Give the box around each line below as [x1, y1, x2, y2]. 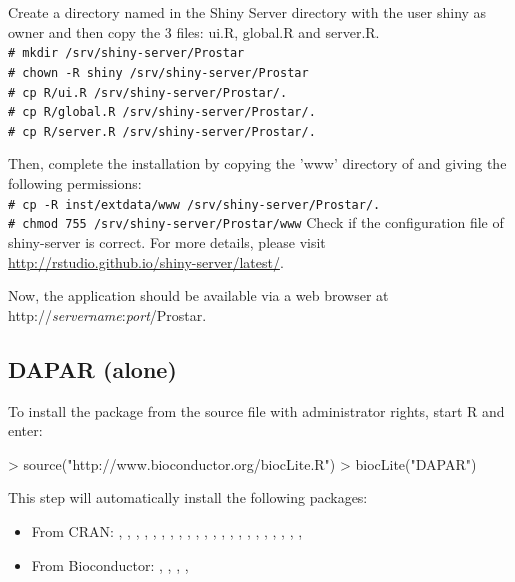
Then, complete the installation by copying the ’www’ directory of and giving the [8, 153, 507, 174]
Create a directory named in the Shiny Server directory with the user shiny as [8, 2, 487, 22]
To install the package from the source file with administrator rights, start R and [8, 400, 505, 421]
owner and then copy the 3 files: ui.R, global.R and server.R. [8, 21, 380, 42]
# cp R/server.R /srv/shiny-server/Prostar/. [8, 124, 316, 139]
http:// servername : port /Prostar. [8, 304, 207, 325]
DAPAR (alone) [8, 353, 177, 384]
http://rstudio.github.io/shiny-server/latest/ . [8, 251, 284, 272]
